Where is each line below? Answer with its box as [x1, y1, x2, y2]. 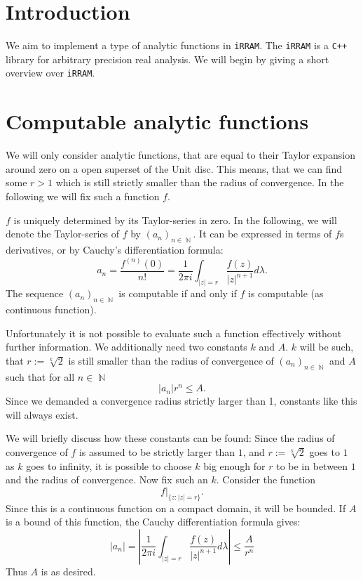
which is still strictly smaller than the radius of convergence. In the [55, 175, 344, 190]
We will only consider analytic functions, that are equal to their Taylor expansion [6, 148, 355, 162]
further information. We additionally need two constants [6, 339, 247, 354]
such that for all [6, 369, 75, 384]
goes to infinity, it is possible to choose [26, 458, 192, 473]
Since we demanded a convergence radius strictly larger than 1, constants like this [6, 393, 357, 408]
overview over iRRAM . [6, 65, 95, 80]
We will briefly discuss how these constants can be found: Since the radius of [6, 431, 335, 445]
